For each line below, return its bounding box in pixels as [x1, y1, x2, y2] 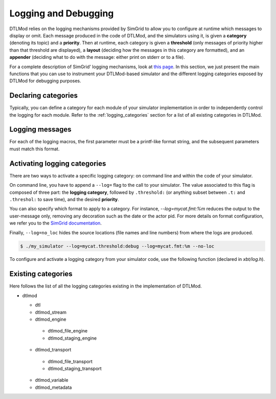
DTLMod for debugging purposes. [9, 78, 81, 84]
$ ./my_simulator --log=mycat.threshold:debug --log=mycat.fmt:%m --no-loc [20, 243, 215, 249]
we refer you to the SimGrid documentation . [9, 220, 102, 226]
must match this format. [9, 146, 60, 152]
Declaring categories [9, 91, 78, 100]
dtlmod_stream [35, 309, 66, 315]
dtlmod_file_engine [48, 328, 88, 334]
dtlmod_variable [35, 377, 68, 383]
